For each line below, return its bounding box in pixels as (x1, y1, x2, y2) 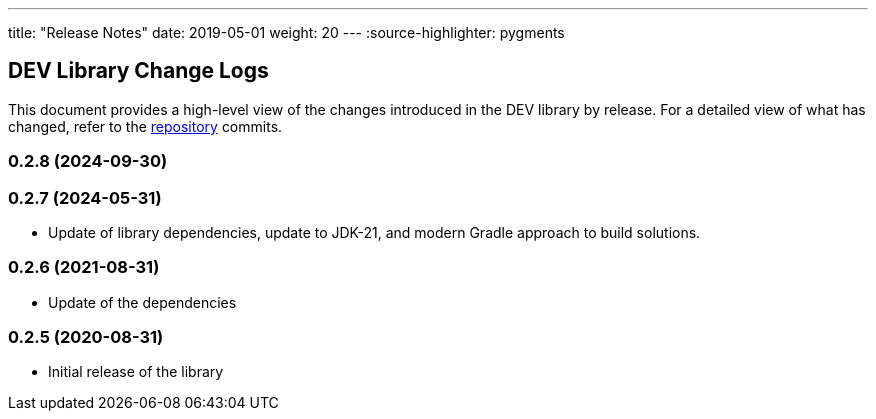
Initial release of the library (48, 363, 224, 381)
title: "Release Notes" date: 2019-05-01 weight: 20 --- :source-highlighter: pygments (8, 24, 565, 41)
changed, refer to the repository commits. (8, 117, 283, 135)
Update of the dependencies (48, 293, 237, 311)
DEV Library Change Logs (8, 58, 269, 84)
